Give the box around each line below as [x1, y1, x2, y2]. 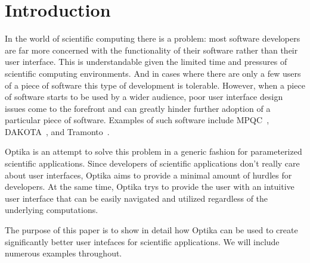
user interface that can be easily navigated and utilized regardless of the [5, 192, 268, 204]
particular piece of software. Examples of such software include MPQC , [5, 114, 269, 126]
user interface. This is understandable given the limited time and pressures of [5, 55, 287, 68]
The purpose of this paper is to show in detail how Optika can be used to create [5, 224, 298, 236]
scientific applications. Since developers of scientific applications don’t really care [5, 157, 300, 170]
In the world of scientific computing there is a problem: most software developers [5, 32, 300, 45]
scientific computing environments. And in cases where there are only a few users [5, 67, 301, 79]
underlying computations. [5, 203, 98, 216]
